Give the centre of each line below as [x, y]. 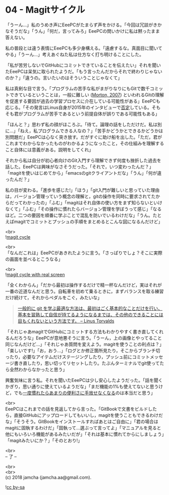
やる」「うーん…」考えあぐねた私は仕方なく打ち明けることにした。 [75, 54]
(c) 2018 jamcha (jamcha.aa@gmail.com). [48, 477]
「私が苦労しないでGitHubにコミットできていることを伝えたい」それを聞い [83, 65]
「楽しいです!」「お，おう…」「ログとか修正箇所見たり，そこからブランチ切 [83, 350]
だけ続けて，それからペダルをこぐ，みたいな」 [54, 297]
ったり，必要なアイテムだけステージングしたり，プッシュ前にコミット [78, 357]
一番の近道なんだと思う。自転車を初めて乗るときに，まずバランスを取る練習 [84, 291]
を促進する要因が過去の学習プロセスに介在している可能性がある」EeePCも [83, 101]
